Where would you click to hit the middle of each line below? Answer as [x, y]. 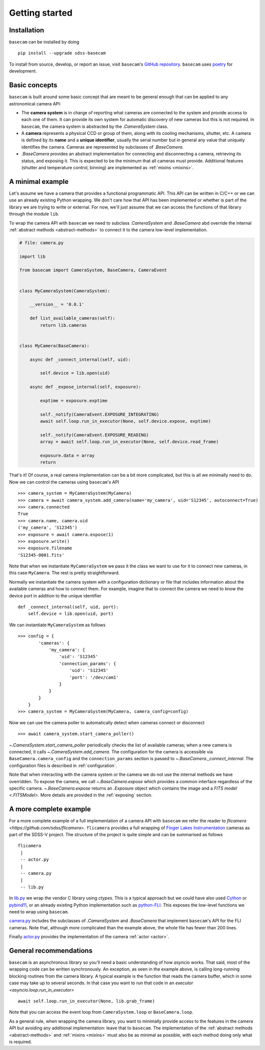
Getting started [41, 13]
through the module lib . [34, 214]
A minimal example [39, 181]
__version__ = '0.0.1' [57, 305]
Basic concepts [33, 85]
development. [23, 71]
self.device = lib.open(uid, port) [71, 614]
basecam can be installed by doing [44, 42]
